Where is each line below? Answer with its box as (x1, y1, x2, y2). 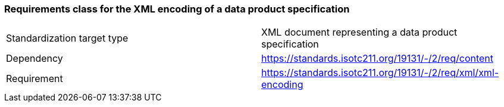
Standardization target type (6, 32, 129, 45)
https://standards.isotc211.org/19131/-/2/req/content (261, 52, 494, 65)
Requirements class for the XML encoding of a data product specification (4, 3, 350, 15)
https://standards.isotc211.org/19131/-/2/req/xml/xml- (261, 67, 499, 79)
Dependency (6, 52, 63, 65)
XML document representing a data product (261, 26, 458, 39)
